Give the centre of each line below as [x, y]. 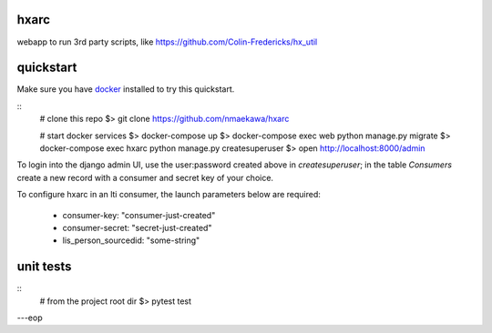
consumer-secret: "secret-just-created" [137, 227]
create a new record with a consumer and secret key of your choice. [145, 177]
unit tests [44, 267]
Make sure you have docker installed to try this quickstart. [126, 89]
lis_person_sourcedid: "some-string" [131, 240]
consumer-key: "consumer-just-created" [139, 215]
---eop [30, 318]
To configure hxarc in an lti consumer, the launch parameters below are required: [169, 195]
